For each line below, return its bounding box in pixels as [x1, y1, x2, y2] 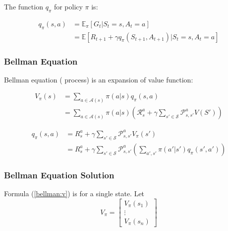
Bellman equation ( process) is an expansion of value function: [4, 74, 193, 84]
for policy [54, 1, 83, 11]
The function [4, 1, 43, 11]
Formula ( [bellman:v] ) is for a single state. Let [4, 188, 145, 198]
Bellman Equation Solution [4, 168, 114, 181]
